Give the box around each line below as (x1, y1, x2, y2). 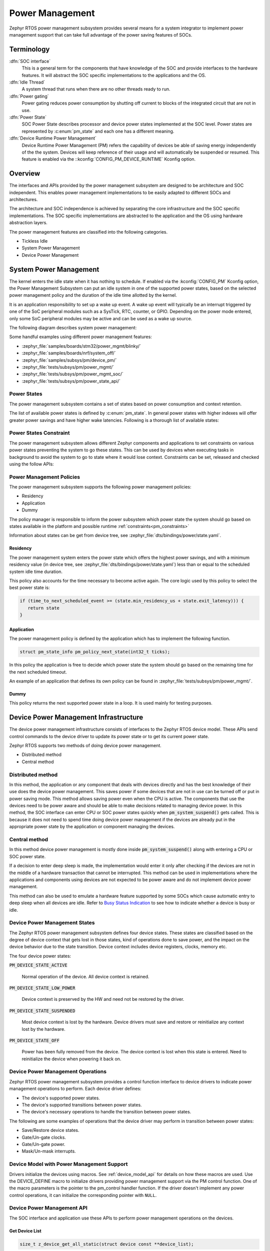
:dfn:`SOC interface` (9, 58, 51, 64)
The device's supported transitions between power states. (21, 1102, 142, 1108)
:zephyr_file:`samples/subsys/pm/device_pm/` (21, 357, 117, 363)
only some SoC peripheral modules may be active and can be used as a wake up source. (9, 315, 192, 321)
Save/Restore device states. (21, 1127, 79, 1133)
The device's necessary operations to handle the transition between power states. (21, 1109, 191, 1115)
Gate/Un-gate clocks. (21, 1134, 66, 1140)
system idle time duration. (9, 568, 62, 574)
